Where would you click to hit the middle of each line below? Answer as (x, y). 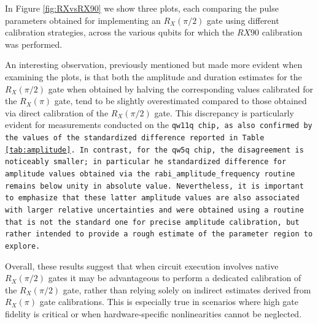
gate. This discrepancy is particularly (224, 112)
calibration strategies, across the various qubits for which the (120, 32)
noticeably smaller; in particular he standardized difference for (146, 162)
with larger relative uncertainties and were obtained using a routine (154, 210)
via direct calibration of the (57, 112)
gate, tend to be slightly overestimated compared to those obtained (180, 101)
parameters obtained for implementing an (83, 20)
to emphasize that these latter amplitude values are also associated (152, 198)
